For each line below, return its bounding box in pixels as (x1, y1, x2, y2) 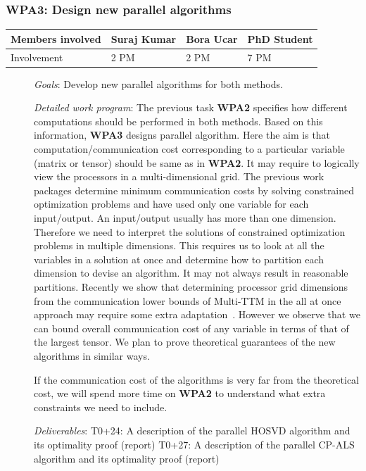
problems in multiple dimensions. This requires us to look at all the (34, 238, 324, 253)
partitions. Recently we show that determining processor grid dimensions (34, 279, 348, 294)
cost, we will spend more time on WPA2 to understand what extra (34, 386, 326, 401)
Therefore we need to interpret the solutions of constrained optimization (34, 224, 346, 239)
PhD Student (247, 31, 313, 46)
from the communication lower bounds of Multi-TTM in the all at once (34, 293, 341, 308)
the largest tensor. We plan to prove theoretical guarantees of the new (34, 334, 336, 349)
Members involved (11, 31, 101, 46)
